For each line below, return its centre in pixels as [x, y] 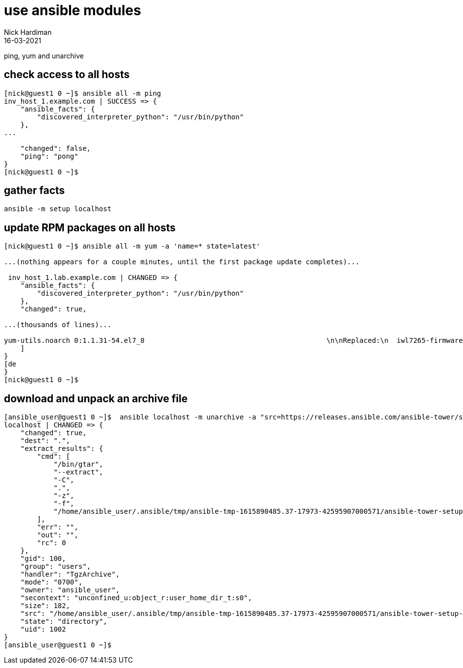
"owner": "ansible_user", [70, 590]
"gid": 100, [43, 559]
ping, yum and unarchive [44, 56]
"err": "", [58, 527]
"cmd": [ [53, 457]
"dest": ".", [45, 441]
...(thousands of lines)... [58, 325]
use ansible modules [73, 10]
